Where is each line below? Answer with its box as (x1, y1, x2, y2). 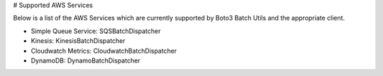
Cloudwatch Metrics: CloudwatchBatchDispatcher (30, 46, 177, 55)
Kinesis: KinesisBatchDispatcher (30, 37, 126, 45)
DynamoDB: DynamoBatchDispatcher (30, 56, 141, 65)
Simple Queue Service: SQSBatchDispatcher (30, 27, 161, 35)
